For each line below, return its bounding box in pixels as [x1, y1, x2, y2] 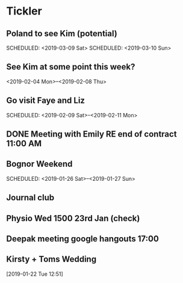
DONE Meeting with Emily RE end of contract [6, 129, 177, 140]
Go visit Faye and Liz [6, 96, 85, 106]
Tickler [6, 4, 42, 18]
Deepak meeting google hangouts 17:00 [6, 234, 160, 244]
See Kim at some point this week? [6, 62, 135, 72]
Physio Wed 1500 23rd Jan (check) [6, 213, 140, 223]
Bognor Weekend [6, 159, 73, 169]
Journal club [6, 192, 55, 203]
